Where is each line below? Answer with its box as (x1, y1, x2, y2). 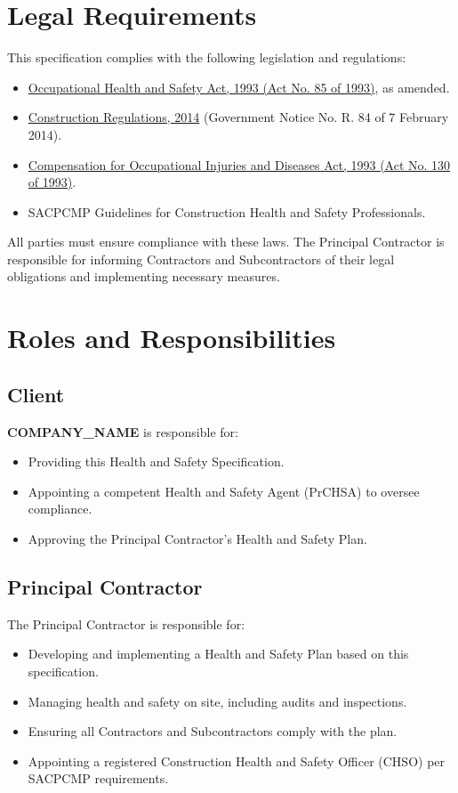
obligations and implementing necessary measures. (7, 267, 280, 286)
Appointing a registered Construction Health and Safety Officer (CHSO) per (28, 751, 446, 770)
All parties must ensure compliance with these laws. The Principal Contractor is (7, 232, 445, 251)
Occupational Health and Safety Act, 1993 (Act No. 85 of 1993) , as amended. (28, 77, 450, 96)
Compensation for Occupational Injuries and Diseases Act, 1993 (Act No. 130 (28, 155, 451, 174)
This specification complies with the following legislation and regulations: (7, 48, 406, 67)
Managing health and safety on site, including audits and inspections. (28, 692, 407, 710)
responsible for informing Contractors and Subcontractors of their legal (7, 249, 395, 268)
